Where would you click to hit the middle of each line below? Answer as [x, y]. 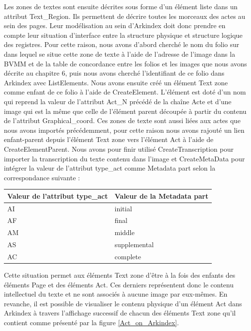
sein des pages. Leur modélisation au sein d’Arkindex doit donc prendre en [115, 25]
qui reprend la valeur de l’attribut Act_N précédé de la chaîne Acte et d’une [118, 101]
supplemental [134, 244]
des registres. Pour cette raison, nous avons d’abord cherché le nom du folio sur [122, 44]
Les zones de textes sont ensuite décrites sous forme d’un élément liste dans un [121, 6]
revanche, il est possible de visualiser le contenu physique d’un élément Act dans [123, 303]
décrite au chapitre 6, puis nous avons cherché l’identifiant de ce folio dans [114, 73]
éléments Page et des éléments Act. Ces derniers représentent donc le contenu [119, 284]
